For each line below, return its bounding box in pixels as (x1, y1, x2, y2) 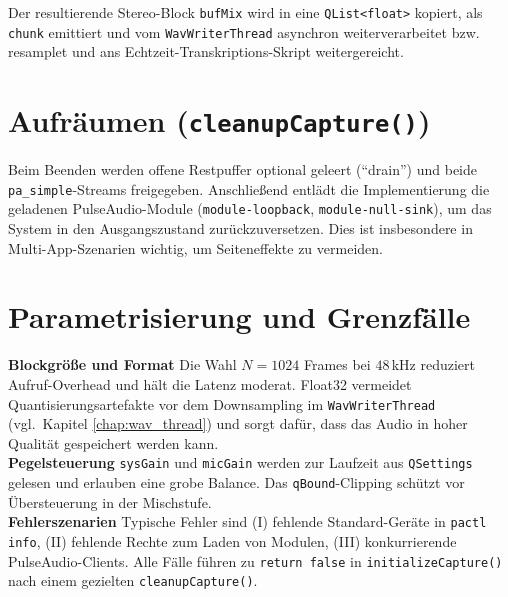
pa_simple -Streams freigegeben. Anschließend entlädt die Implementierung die (8, 178, 490, 199)
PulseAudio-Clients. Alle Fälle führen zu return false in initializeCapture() (8, 550, 503, 571)
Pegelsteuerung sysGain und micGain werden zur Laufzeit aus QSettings (8, 452, 473, 473)
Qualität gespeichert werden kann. (8, 432, 219, 453)
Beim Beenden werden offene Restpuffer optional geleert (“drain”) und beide (8, 159, 478, 180)
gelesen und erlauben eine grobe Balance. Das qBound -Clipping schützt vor (8, 472, 465, 493)
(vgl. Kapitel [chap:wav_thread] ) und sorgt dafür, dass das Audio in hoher (8, 413, 468, 434)
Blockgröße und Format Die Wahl (8, 354, 237, 375)
